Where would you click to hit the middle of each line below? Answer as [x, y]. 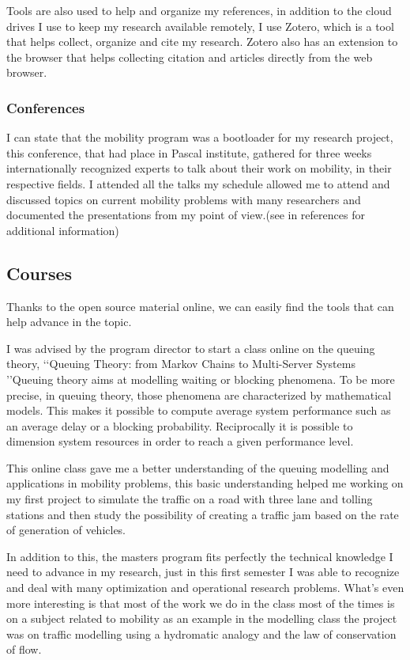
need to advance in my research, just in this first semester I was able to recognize [203, 572]
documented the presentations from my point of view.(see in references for [186, 215]
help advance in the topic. [69, 322]
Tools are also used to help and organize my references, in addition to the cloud [199, 10]
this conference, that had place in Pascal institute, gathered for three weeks [189, 152]
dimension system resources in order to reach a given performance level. [180, 441]
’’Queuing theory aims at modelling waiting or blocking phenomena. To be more [201, 379]
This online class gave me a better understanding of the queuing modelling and [198, 467]
